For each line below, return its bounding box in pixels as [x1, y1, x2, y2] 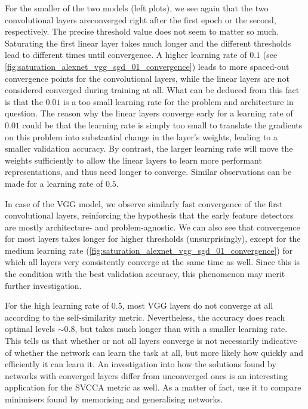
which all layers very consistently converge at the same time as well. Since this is [5, 256, 300, 268]
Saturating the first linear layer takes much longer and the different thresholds [5, 36, 291, 49]
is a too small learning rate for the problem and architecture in [63, 95, 294, 107]
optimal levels [5, 322, 56, 335]
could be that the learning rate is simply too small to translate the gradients [22, 118, 303, 131]
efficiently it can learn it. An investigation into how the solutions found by [5, 358, 276, 370]
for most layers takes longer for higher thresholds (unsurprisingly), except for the [5, 232, 301, 245]
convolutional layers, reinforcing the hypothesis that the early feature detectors [5, 209, 294, 222]
